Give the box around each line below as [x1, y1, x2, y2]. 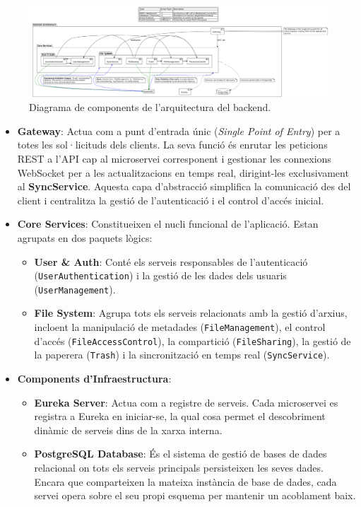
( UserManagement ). [34, 281, 116, 296]
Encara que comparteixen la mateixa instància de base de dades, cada [34, 474, 337, 489]
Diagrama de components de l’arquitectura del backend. [29, 100, 271, 115]
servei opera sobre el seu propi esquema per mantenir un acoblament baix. [34, 488, 356, 503]
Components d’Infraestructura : [17, 371, 172, 385]
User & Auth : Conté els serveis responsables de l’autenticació [34, 254, 308, 269]
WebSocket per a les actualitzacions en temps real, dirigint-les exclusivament [17, 165, 349, 180]
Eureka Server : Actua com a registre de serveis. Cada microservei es [34, 395, 338, 409]
